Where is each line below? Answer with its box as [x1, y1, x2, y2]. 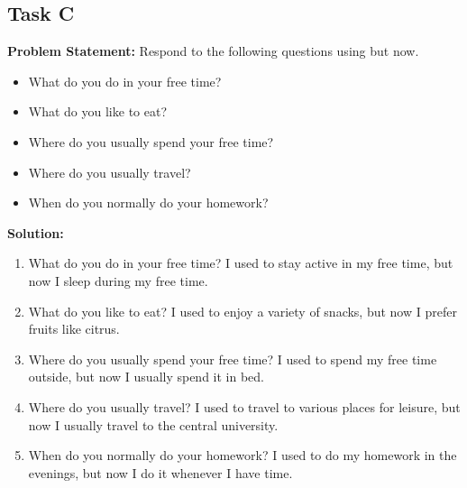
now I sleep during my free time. [28, 271, 208, 290]
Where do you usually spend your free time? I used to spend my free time [28, 349, 437, 368]
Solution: [7, 223, 64, 242]
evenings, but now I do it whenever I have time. [28, 463, 293, 482]
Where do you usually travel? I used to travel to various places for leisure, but [28, 397, 461, 416]
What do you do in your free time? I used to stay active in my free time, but [28, 253, 453, 272]
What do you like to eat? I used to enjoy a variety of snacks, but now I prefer [28, 301, 457, 320]
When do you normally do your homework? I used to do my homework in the [28, 446, 457, 465]
